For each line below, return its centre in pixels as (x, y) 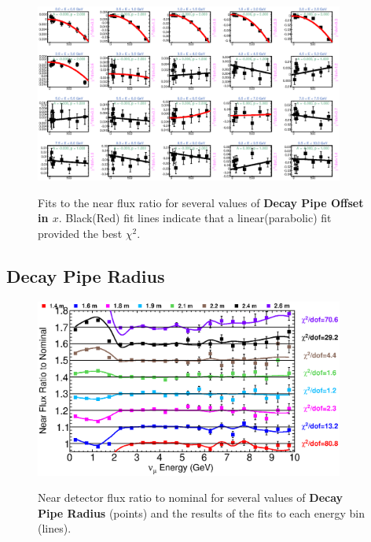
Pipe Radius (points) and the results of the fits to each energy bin (202, 512)
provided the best (80, 234)
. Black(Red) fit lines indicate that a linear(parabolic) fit (195, 218)
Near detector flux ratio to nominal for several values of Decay (191, 497)
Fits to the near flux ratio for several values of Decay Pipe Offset (201, 202)
